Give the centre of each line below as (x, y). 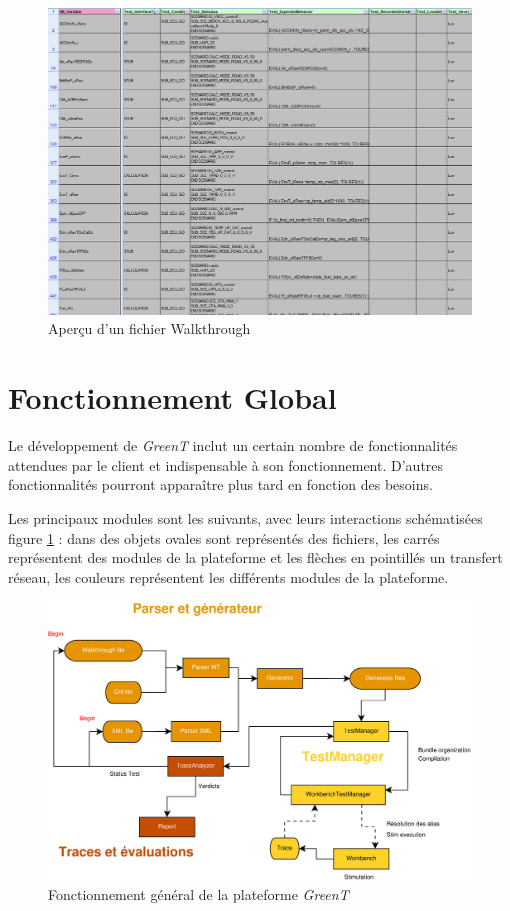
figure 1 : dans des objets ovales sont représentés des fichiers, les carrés (224, 537)
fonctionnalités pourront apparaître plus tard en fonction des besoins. (220, 484)
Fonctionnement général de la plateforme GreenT (198, 894)
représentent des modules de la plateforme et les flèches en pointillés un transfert (255, 557)
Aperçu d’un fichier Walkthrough (149, 328)
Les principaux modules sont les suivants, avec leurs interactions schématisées (245, 517)
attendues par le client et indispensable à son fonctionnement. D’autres (226, 464)
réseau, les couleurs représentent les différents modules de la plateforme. (228, 576)
